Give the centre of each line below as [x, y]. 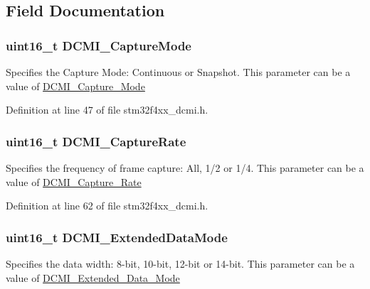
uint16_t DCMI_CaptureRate [96, 141]
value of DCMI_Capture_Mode [75, 86]
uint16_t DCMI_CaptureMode [99, 45]
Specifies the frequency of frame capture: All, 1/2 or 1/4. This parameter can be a [185, 168]
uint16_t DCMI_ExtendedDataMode [117, 237]
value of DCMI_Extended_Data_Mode [93, 277]
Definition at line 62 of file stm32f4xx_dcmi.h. [107, 206]
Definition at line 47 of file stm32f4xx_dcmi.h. [107, 110]
